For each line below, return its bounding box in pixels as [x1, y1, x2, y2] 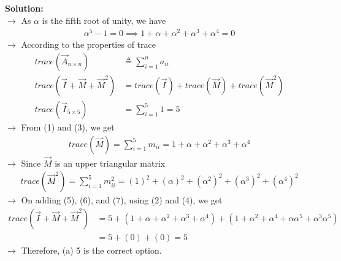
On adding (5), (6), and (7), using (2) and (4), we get [21, 194, 223, 206]
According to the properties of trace [21, 38, 156, 51]
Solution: [5, 2, 44, 14]
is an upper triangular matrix [55, 156, 166, 169]
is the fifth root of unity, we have [42, 13, 166, 26]
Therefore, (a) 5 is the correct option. [21, 244, 162, 257]
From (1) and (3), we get [21, 120, 115, 133]
